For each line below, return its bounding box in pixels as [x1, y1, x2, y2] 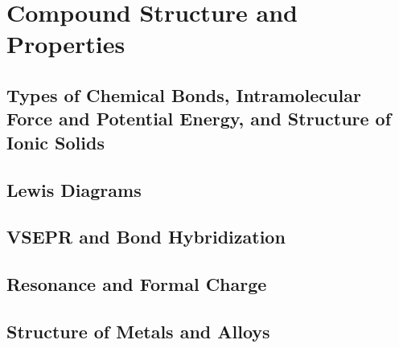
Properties [6, 27, 125, 60]
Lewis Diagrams [6, 177, 142, 202]
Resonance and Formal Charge [6, 272, 267, 297]
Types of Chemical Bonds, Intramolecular [6, 82, 361, 107]
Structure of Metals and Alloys [6, 318, 270, 343]
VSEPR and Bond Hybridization [6, 224, 286, 249]
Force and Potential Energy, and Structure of [6, 106, 392, 131]
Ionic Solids [6, 129, 105, 154]
